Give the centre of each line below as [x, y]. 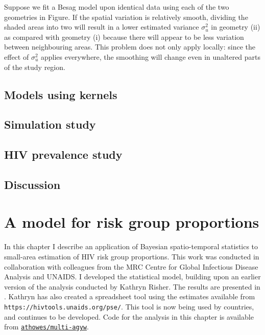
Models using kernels [61, 94]
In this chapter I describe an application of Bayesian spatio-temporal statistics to [131, 246]
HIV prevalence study [63, 154]
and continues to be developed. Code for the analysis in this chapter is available [129, 316]
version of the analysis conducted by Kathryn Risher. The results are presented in [132, 286]
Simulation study [50, 124]
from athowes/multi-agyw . [46, 327]
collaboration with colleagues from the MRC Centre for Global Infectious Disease [131, 266]
